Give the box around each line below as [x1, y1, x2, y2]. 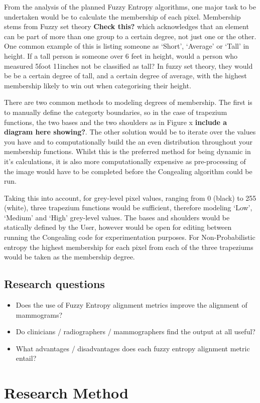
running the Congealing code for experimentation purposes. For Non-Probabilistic [4, 232, 255, 242]
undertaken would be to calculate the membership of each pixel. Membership [4, 11, 241, 22]
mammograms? [16, 309, 63, 320]
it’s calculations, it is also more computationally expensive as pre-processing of [4, 156, 246, 166]
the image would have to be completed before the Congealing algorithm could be [4, 166, 252, 176]
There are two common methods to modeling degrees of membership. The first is [4, 97, 252, 107]
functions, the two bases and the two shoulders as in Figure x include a [4, 116, 227, 127]
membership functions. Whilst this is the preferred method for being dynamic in [4, 146, 251, 157]
